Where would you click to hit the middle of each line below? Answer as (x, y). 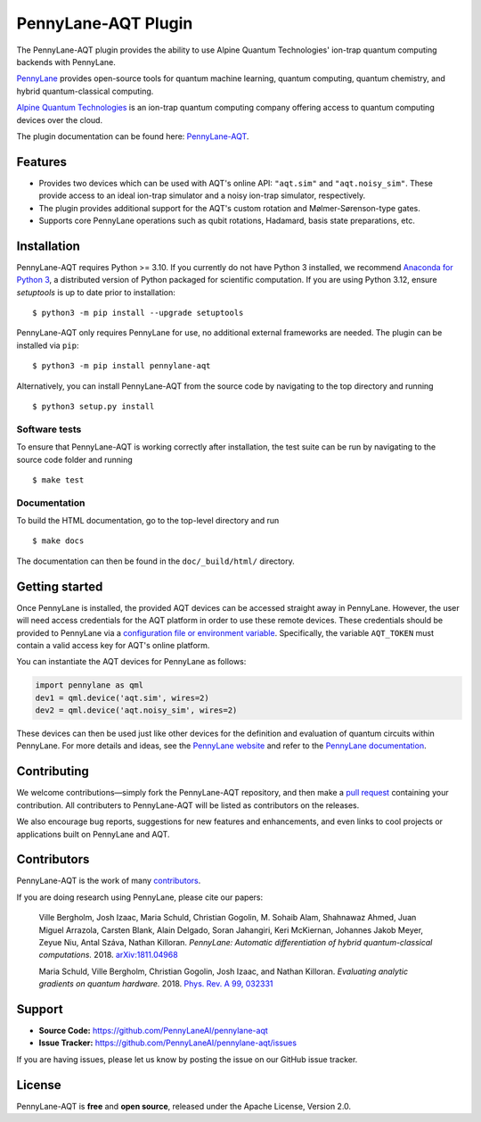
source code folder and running (74, 459)
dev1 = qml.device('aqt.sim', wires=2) (122, 697)
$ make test (58, 480)
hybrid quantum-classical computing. (85, 91)
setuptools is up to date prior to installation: (96, 292)
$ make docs (58, 541)
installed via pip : (48, 345)
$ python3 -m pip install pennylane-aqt (122, 366)
